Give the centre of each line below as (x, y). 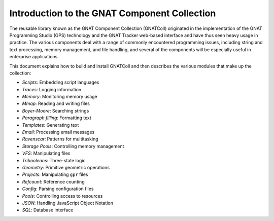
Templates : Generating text (50, 125)
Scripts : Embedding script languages (61, 82)
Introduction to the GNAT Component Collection (113, 13)
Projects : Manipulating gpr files (55, 174)
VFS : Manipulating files (46, 153)
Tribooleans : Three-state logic (54, 160)
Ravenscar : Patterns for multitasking (60, 139)
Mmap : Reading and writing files (56, 103)
